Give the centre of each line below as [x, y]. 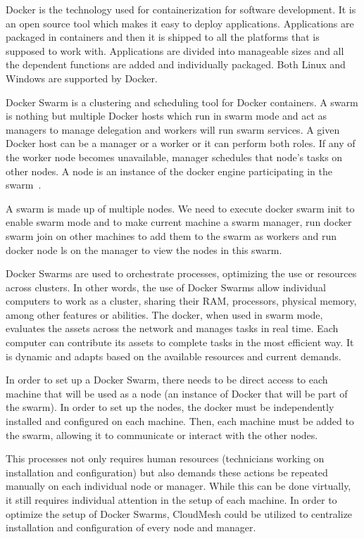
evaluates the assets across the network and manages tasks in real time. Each [172, 328]
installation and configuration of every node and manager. [131, 527]
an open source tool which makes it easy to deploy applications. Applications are [180, 23]
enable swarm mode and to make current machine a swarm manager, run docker [179, 222]
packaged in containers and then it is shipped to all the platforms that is [163, 37]
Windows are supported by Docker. [82, 78]
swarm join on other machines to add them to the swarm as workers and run [171, 235]
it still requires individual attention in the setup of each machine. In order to [171, 500]
